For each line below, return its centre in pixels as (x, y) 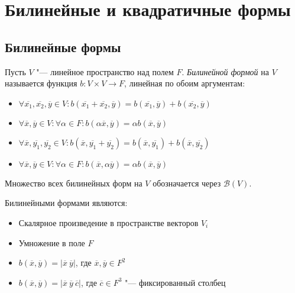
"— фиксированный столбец (175, 282)
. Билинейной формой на (225, 71)
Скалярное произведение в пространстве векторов (108, 222)
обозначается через (187, 183)
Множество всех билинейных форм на (74, 183)
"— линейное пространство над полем (105, 71)
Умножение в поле (52, 242)
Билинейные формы (63, 46)
